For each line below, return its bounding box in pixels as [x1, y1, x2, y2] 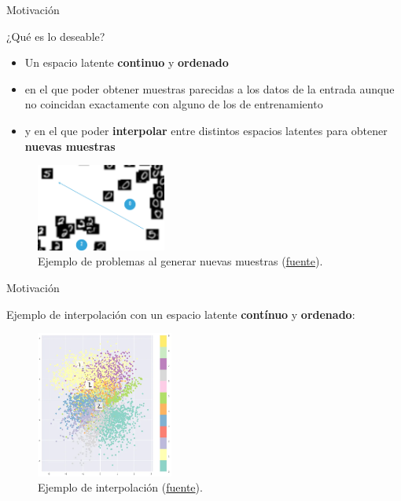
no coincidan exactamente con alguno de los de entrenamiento [24, 96, 323, 112]
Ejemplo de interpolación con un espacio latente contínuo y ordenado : [6, 305, 355, 322]
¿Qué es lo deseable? [6, 27, 105, 44]
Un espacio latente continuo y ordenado [24, 54, 229, 71]
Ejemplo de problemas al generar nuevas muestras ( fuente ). [38, 253, 323, 269]
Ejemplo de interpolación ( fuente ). [38, 479, 203, 496]
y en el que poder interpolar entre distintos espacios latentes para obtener [24, 122, 388, 138]
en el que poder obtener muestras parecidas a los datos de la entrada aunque [24, 80, 395, 97]
